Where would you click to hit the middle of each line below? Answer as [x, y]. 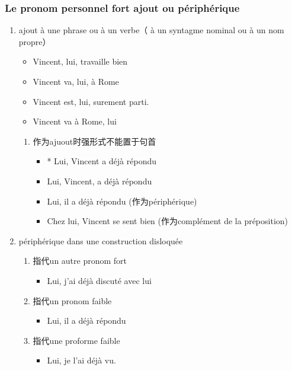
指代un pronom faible [72, 300]
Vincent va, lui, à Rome [76, 81]
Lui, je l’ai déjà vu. [81, 360]
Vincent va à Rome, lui [75, 121]
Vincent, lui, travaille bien [80, 61]
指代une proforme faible [76, 340]
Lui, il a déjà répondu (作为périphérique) [122, 201]
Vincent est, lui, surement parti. [91, 101]
